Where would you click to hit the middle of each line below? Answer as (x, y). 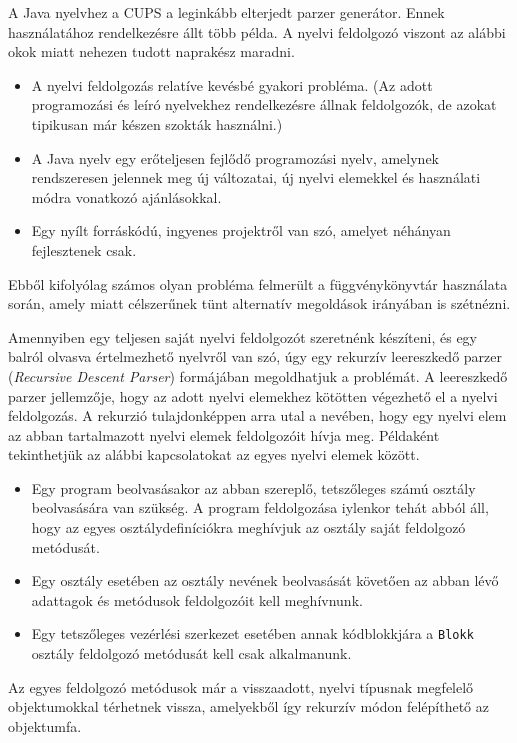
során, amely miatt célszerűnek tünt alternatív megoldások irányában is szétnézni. (259, 303)
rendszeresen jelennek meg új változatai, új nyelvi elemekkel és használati (256, 177)
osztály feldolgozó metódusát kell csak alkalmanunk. (191, 653)
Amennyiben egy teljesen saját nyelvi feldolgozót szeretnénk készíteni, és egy (242, 336)
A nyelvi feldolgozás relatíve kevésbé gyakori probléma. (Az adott (232, 84)
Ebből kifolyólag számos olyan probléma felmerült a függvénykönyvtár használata (258, 283)
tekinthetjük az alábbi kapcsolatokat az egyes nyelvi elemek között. (214, 454)
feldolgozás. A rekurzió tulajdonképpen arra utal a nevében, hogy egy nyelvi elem (257, 415)
